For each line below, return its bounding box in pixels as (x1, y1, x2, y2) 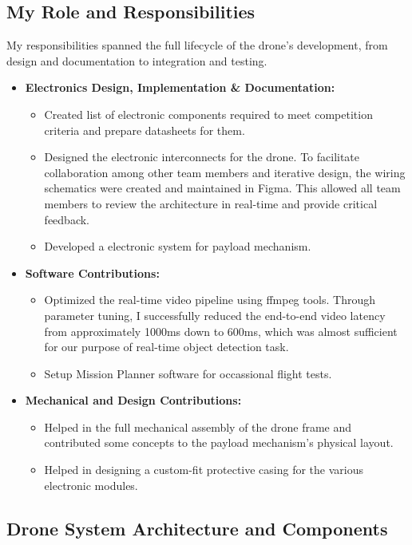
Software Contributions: (25, 264, 160, 281)
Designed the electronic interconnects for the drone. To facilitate (44, 148, 360, 165)
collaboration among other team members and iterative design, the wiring (44, 164, 406, 180)
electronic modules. (44, 476, 138, 493)
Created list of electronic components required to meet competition (44, 105, 373, 122)
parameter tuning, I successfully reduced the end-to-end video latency (44, 306, 386, 323)
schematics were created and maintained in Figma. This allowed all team (44, 180, 401, 196)
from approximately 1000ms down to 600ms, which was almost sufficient (44, 322, 398, 339)
